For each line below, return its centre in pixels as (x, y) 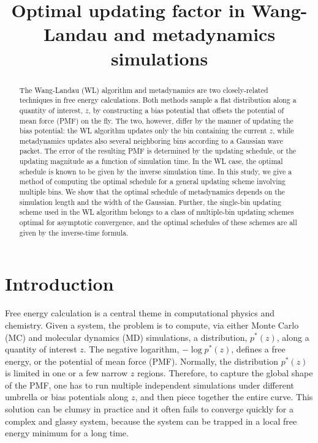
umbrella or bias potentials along (67, 397)
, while (283, 131)
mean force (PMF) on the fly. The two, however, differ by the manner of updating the (156, 120)
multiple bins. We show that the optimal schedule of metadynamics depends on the (152, 192)
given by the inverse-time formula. (74, 232)
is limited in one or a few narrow (66, 373)
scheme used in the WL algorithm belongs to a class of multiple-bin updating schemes (157, 212)
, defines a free (258, 349)
